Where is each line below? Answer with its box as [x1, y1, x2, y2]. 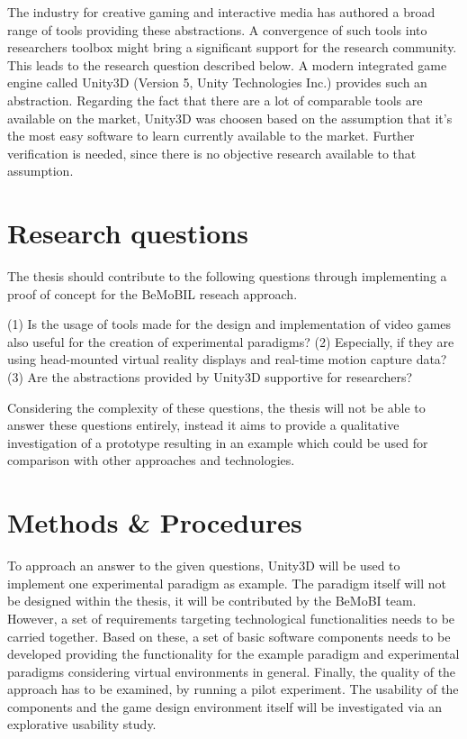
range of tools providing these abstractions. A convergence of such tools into [7, 20, 427, 39]
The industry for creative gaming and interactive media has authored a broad [7, 3, 436, 21]
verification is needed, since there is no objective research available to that [7, 143, 417, 162]
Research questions [7, 214, 248, 251]
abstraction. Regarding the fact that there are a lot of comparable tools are [7, 90, 423, 109]
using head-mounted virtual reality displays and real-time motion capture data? [7, 350, 447, 369]
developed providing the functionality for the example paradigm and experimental [7, 644, 460, 663]
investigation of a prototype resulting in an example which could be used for [7, 433, 428, 452]
